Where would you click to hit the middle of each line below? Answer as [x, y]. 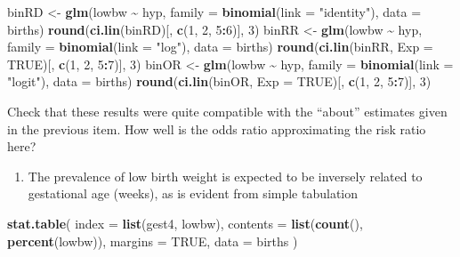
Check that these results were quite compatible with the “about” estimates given [227, 111]
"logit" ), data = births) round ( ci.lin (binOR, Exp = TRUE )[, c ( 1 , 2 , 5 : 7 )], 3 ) [219, 81]
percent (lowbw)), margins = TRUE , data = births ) [153, 241]
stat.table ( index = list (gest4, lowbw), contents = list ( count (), [185, 223]
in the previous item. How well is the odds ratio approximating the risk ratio [217, 128]
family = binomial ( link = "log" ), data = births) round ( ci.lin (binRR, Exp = [220, 47]
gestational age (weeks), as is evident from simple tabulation [193, 193]
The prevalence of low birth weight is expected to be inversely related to [225, 176]
